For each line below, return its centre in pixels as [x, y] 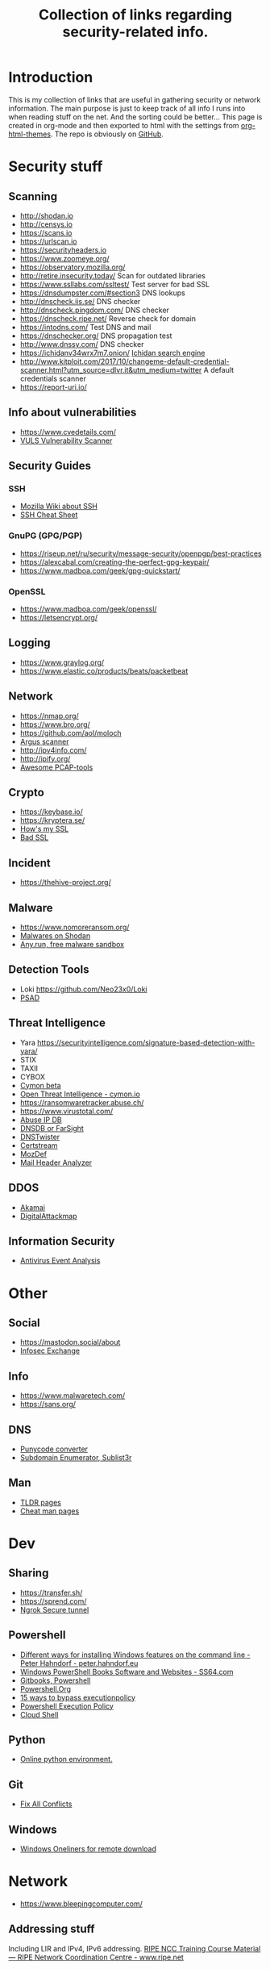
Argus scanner [45, 741]
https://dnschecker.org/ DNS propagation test [96, 336]
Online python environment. [66, 1759]
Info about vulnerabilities [73, 413]
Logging [29, 643]
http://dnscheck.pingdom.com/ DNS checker [94, 310]
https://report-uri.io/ [53, 387]
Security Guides [50, 466]
